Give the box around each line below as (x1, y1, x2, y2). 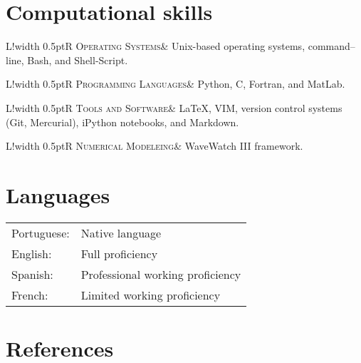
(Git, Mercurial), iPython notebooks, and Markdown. (6, 114, 239, 129)
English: (11, 245, 52, 262)
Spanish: (11, 265, 53, 282)
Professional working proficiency (80, 265, 241, 282)
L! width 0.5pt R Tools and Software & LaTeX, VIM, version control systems (6, 100, 342, 115)
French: (11, 286, 48, 303)
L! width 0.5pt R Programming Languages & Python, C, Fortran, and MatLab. (6, 76, 345, 91)
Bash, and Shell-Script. (27, 52, 128, 67)
